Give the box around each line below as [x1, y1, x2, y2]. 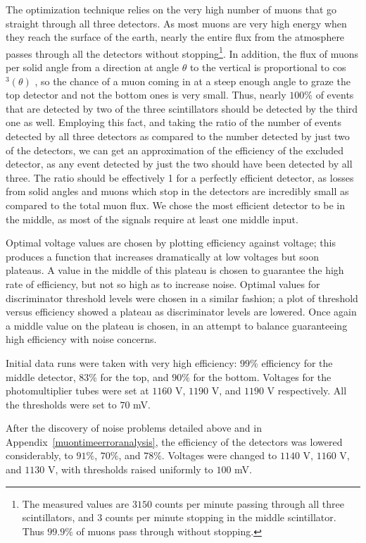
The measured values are [22, 496, 130, 511]
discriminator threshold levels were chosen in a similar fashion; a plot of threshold [6, 290, 358, 305]
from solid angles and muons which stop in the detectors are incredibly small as [6, 184, 349, 199]
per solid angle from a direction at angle [6, 60, 179, 75]
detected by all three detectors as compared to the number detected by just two [6, 129, 350, 143]
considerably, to [6, 448, 73, 463]
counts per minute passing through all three [155, 496, 344, 511]
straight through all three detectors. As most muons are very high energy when [6, 15, 347, 30]
